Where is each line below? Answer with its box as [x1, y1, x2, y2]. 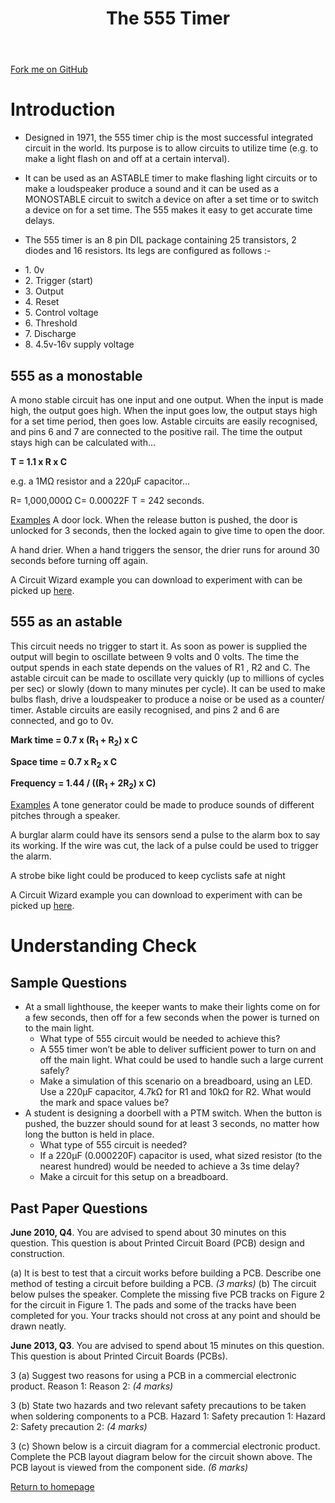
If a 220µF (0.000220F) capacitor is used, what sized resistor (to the [39, 1150, 323, 1162]
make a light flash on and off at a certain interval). [24, 153, 230, 165]
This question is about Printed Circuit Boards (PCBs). [10, 1350, 228, 1362]
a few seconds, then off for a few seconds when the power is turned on [24, 1012, 320, 1024]
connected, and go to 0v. [10, 714, 114, 726]
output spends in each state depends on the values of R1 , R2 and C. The [10, 661, 311, 673]
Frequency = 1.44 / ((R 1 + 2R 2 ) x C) [10, 777, 157, 792]
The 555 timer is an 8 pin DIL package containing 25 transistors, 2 [24, 234, 297, 246]
